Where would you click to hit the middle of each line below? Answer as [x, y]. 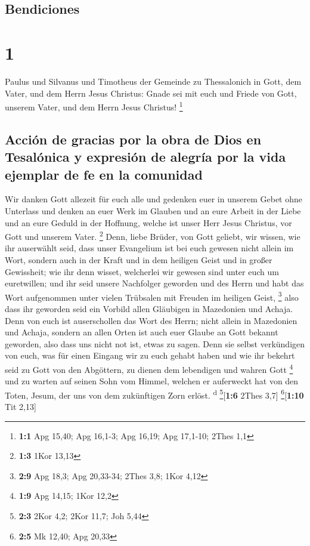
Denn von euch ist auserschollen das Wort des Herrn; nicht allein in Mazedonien [151, 320]
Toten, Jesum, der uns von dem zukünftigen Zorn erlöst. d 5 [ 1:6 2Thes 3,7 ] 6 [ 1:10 [154, 394]
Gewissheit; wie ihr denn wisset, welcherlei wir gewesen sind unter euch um [142, 271]
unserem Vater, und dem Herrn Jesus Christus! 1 [94, 106]
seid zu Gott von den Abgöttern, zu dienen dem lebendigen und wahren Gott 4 [149, 368]
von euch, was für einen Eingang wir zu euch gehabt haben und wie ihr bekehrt [150, 355]
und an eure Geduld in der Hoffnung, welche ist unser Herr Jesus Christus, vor [148, 222]
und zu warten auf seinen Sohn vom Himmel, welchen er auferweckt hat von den [152, 381]
